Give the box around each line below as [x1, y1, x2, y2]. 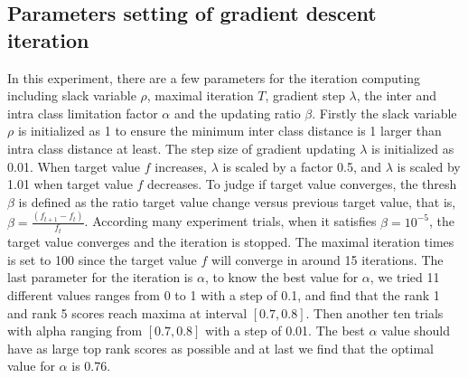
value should [381, 321, 451, 340]
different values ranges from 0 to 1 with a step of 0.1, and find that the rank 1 [7, 285, 440, 304]
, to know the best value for [204, 268, 359, 287]
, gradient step [265, 86, 345, 105]
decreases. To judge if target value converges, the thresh [147, 175, 457, 194]
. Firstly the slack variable [312, 103, 457, 122]
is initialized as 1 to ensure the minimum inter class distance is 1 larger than [17, 121, 442, 140]
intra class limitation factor [7, 103, 158, 122]
